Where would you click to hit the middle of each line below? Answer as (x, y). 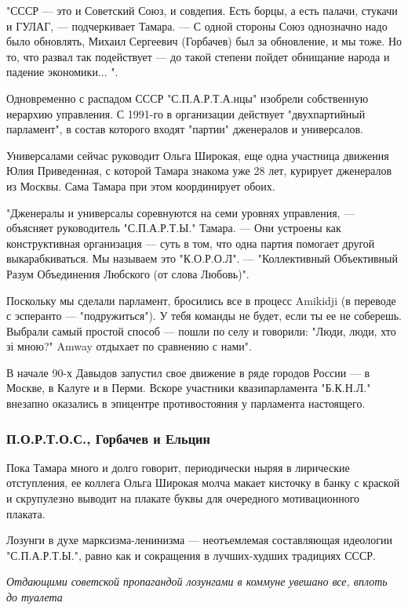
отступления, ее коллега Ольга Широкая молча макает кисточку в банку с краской (203, 483)
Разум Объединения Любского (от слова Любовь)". (128, 273)
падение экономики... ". (62, 72)
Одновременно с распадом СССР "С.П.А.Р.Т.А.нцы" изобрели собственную (188, 98)
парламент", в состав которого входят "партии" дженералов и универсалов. (185, 129)
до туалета (35, 597)
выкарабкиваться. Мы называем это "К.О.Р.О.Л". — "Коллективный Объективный (202, 258)
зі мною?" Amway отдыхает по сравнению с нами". (129, 346)
